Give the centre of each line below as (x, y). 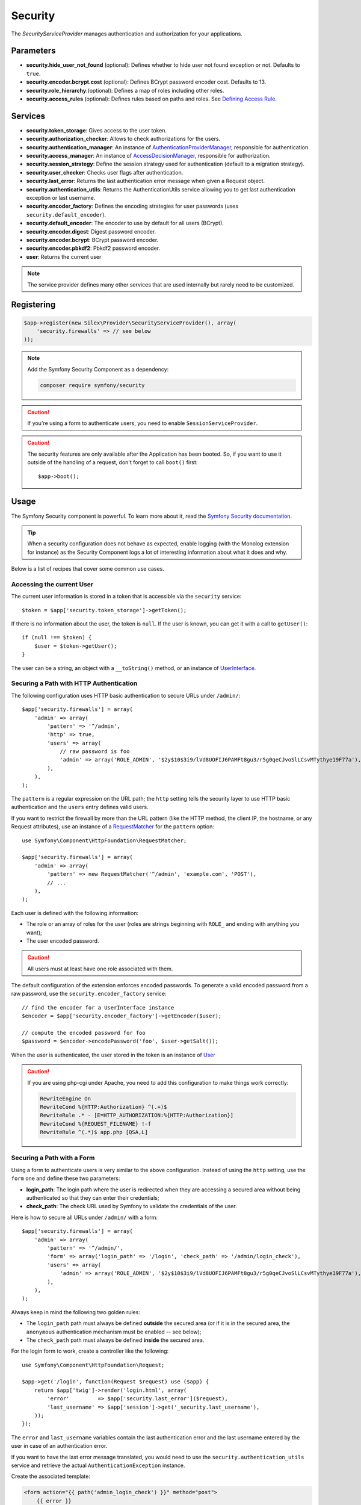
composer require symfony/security (92, 385)
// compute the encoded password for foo (84, 1033)
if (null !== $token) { (57, 638)
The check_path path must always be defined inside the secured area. (115, 1340)
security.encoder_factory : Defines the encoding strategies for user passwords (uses (132, 206)
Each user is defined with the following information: (75, 913)
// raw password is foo (95, 752)
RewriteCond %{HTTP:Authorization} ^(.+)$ (103, 1107)
